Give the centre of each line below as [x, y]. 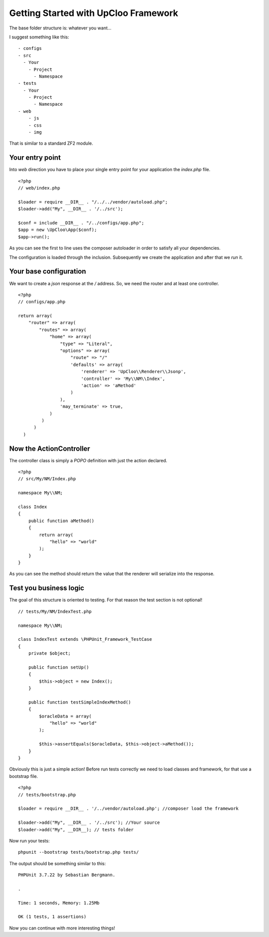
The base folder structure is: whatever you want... [60, 28]
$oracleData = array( [66, 716]
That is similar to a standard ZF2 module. [51, 143]
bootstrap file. [24, 776]
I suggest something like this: [39, 37]
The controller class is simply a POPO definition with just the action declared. [88, 460]
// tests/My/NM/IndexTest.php [55, 611]
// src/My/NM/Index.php [47, 479]
